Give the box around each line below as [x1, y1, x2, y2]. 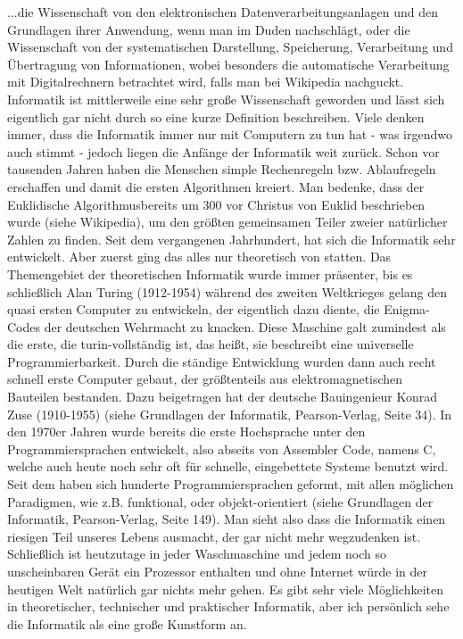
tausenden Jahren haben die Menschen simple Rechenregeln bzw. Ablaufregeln [7, 160, 436, 178]
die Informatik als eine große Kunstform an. [7, 614, 247, 633]
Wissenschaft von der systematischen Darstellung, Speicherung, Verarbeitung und [7, 37, 453, 56]
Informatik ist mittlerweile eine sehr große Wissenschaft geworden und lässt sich [7, 89, 445, 108]
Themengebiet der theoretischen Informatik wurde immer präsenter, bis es [7, 264, 413, 283]
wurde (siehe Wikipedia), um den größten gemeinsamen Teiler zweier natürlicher [7, 212, 448, 231]
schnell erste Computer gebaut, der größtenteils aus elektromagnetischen [7, 369, 403, 388]
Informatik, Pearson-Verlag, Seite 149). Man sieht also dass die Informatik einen [7, 510, 446, 528]
